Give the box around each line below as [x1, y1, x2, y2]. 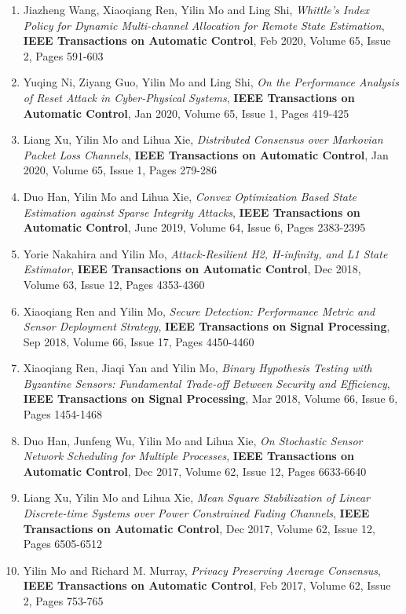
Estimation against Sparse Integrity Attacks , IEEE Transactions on [23, 203, 360, 220]
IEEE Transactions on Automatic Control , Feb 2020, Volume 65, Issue [23, 32, 391, 49]
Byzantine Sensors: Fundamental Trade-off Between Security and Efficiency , [23, 375, 390, 391]
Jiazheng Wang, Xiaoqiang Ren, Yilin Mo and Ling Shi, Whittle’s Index [23, 2, 370, 17]
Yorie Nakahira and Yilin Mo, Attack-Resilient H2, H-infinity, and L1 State [23, 245, 388, 261]
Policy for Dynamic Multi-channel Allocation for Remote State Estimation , [23, 16, 385, 33]
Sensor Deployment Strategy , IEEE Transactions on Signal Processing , [23, 318, 390, 334]
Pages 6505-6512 [23, 535, 102, 552]
